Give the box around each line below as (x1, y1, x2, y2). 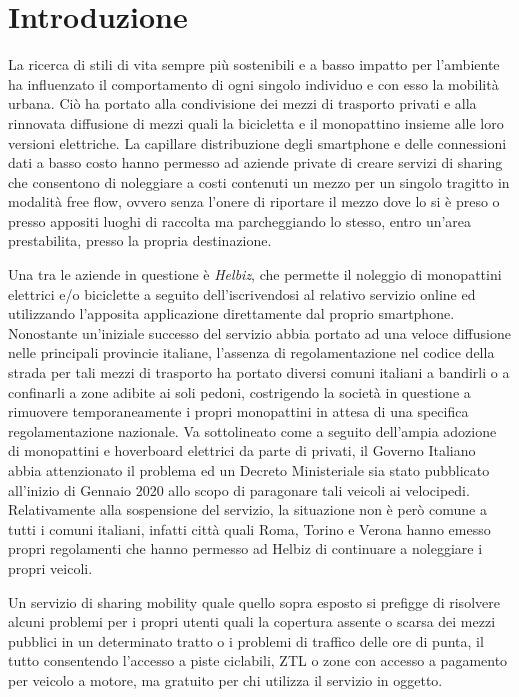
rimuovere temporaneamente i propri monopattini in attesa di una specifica (8, 401, 469, 422)
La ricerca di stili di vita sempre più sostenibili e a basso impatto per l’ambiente (8, 54, 500, 75)
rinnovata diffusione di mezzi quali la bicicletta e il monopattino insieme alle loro (8, 112, 504, 133)
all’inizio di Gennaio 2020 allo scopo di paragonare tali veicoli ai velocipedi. (8, 479, 470, 500)
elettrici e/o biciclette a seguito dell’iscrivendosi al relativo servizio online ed (8, 283, 476, 304)
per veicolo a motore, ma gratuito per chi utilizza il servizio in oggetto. (8, 669, 443, 690)
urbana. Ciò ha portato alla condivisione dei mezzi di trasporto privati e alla (8, 93, 477, 114)
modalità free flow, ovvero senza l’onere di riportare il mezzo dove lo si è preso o (8, 191, 500, 212)
